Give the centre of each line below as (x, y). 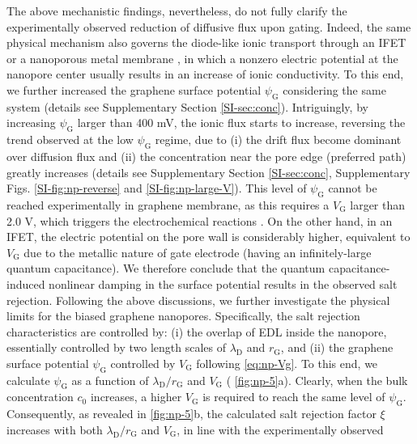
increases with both (55, 429)
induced (26, 283)
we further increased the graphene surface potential (134, 89)
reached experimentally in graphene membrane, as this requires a (168, 204)
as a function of (110, 380)
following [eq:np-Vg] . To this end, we (287, 363)
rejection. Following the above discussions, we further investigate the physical (198, 300)
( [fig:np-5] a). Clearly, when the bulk (317, 380)
